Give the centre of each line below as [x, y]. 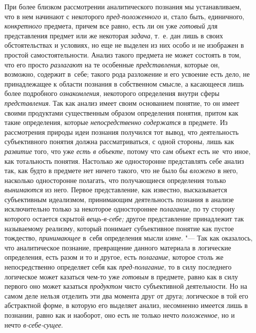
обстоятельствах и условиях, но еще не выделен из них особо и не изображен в [124, 45]
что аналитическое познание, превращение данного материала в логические [118, 247]
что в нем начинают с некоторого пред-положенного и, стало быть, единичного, [125, 16]
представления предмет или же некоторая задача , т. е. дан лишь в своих [114, 35]
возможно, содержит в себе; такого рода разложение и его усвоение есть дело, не [127, 74]
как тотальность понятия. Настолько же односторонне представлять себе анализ [124, 161]
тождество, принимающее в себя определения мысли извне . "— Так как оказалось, [128, 238]
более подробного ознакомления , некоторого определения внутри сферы [112, 93]
